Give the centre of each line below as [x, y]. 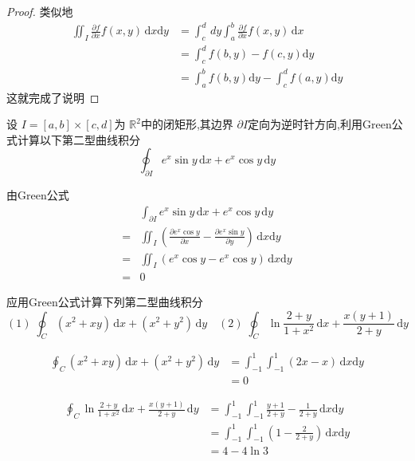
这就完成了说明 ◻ [53, 97]
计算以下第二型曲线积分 [78, 139]
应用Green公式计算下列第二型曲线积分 [105, 302]
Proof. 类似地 [40, 11]
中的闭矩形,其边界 [187, 124]
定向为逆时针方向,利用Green [320, 124]
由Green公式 [38, 195]
